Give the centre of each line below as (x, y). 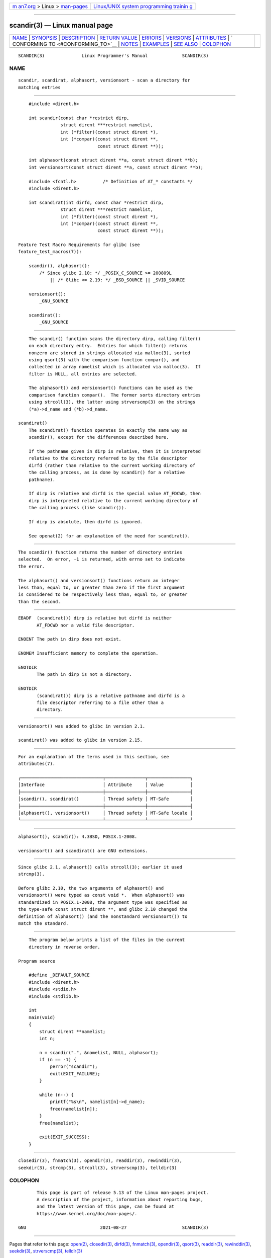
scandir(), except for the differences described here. (99, 437)
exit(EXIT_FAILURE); (75, 1074)
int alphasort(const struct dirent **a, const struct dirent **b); (113, 160)
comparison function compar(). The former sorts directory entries (114, 395)
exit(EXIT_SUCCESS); (64, 1137)
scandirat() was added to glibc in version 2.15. (81, 740)
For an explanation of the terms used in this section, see (94, 757)
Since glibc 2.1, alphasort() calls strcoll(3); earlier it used (100, 867)
